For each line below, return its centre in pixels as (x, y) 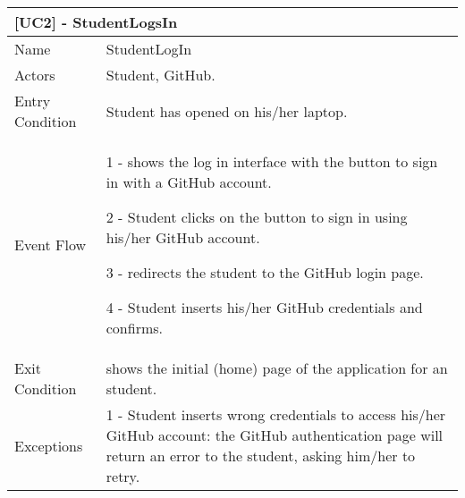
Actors (35, 75)
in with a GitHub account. (189, 182)
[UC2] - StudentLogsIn (96, 22)
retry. (123, 476)
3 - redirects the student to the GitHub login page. (265, 272)
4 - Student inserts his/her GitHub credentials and (264, 307)
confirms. (134, 328)
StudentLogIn (149, 49)
